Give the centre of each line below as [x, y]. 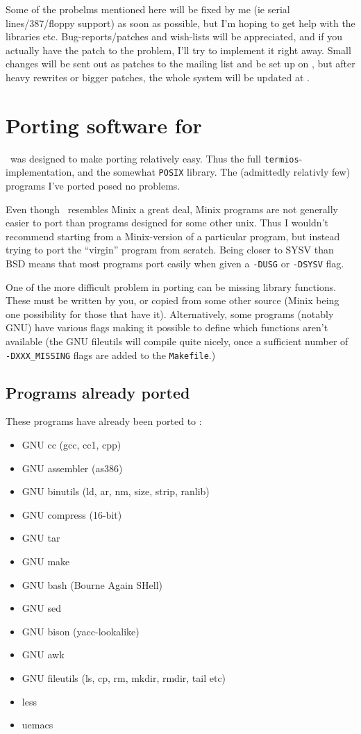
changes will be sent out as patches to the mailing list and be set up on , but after [180, 64]
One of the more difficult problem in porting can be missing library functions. [171, 286]
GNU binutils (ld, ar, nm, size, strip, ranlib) [116, 491]
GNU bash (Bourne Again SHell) [92, 584]
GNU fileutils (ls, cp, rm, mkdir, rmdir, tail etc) [124, 677]
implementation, [40, 172]
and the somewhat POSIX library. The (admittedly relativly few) [214, 172]
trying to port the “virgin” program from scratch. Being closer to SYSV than [170, 250]
